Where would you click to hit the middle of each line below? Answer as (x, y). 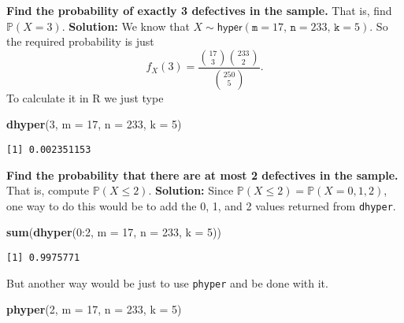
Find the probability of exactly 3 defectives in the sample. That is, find (199, 10)
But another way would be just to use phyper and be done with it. (167, 282)
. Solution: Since (191, 190)
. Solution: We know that (126, 26)
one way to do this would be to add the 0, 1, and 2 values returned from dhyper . (201, 205)
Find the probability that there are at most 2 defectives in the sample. (202, 174)
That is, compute (48, 190)
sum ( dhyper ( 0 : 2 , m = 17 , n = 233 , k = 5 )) (114, 232)
